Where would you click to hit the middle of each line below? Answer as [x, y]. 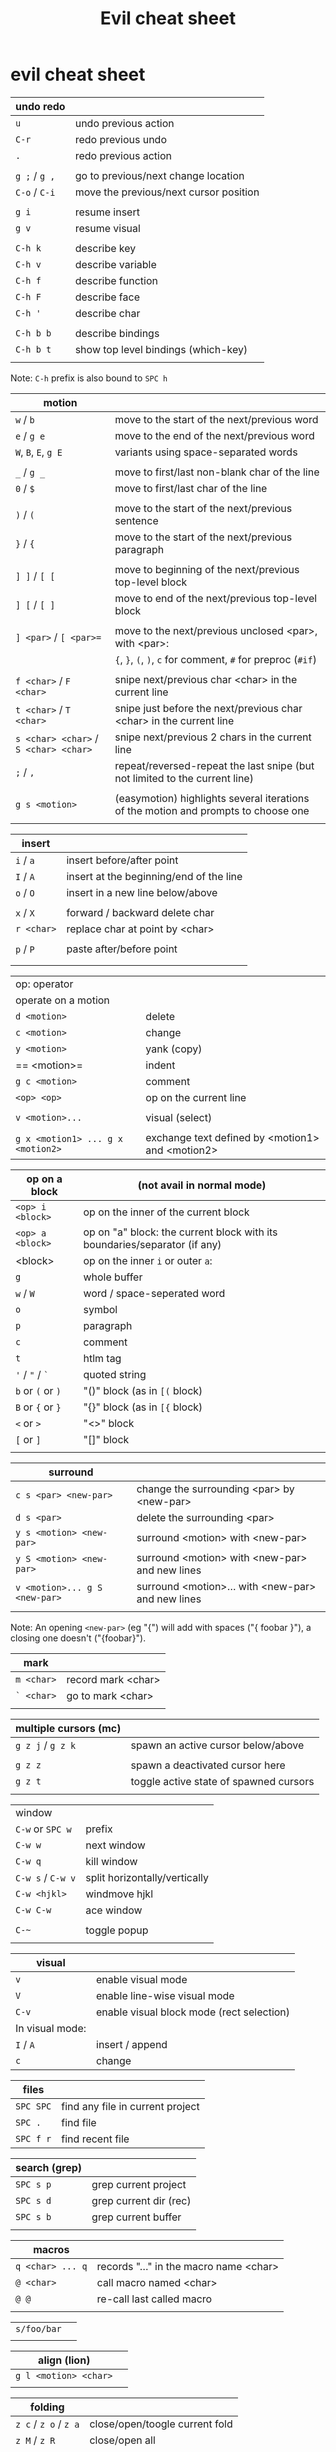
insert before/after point [122, 860]
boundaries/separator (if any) [152, 1244]
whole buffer [113, 1277]
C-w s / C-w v [46, 1877]
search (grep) [49, 2167]
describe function [116, 280]
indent [160, 1065]
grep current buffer [136, 2217]
